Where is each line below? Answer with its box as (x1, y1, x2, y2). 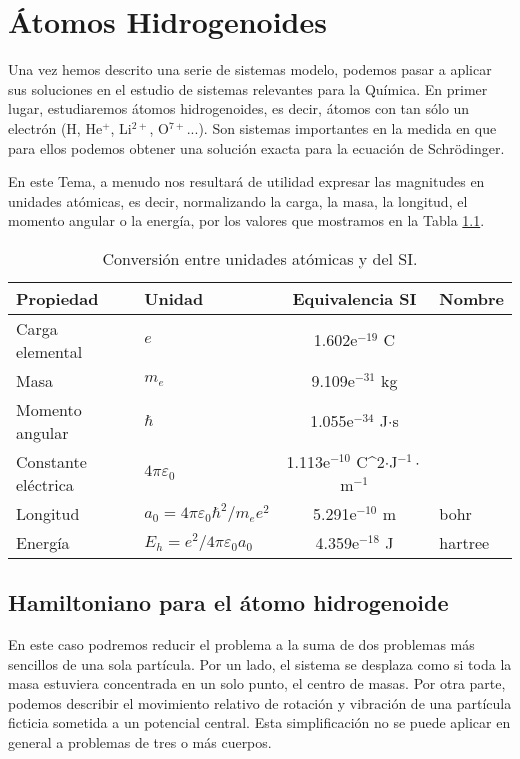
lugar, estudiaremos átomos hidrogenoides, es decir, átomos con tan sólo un (8, 98, 470, 119)
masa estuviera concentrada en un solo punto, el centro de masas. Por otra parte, (8, 673, 506, 694)
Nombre (439, 286, 504, 310)
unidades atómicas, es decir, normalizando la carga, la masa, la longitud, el (8, 190, 468, 211)
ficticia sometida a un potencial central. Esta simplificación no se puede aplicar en (8, 712, 511, 733)
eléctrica (16, 472, 74, 496)
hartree (439, 530, 490, 554)
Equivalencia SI (292, 286, 417, 310)
